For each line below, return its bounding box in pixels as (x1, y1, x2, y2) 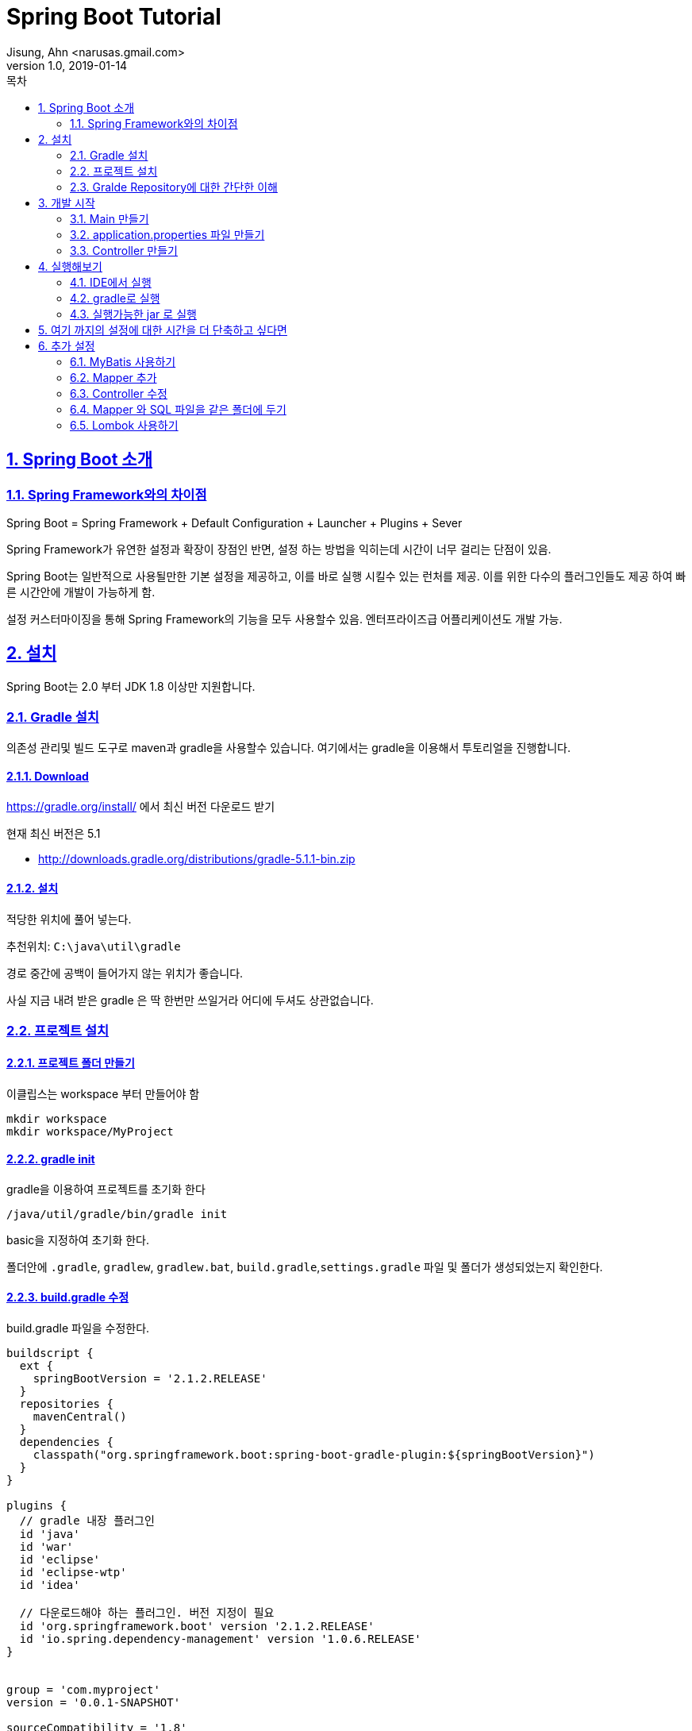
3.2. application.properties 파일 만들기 (70, 227, 265, 241)
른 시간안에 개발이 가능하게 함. (6, 584, 156, 599)
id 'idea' (19, 1579, 80, 1592)
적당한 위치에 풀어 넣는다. (6, 912, 132, 926)
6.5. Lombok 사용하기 (70, 418, 179, 432)
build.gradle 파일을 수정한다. (6, 1321, 150, 1336)
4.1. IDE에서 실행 (70, 275, 152, 289)
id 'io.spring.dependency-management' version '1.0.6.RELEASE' (19, 1633, 421, 1646)
